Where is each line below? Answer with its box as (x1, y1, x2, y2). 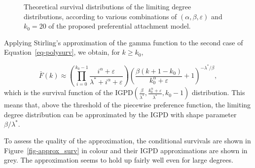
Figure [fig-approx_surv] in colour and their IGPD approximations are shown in (4, 145, 248, 155)
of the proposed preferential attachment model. (48, 21, 191, 31)
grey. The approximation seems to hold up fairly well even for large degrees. (4, 155, 233, 165)
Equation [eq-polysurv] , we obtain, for (4, 47, 120, 57)
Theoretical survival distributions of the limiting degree (24, 1, 191, 11)
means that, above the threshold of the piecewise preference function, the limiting (4, 100, 251, 110)
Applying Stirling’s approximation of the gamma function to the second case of (4, 37, 243, 47)
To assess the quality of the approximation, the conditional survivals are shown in (4, 135, 251, 146)
